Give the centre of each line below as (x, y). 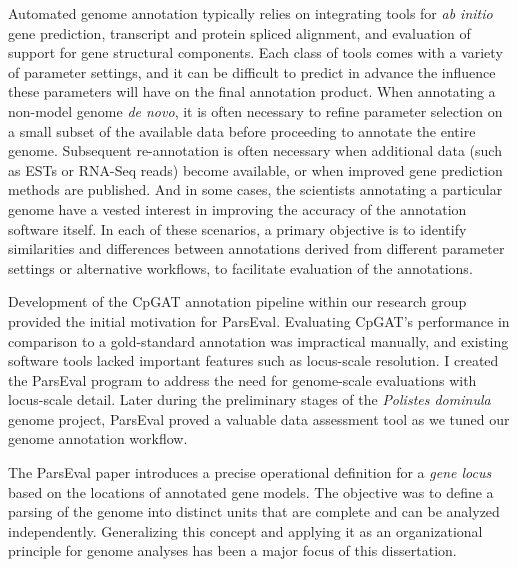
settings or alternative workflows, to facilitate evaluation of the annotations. (240, 267)
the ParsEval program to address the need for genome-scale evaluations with (242, 379)
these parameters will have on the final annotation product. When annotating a (252, 91)
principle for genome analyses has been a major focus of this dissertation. (232, 550)
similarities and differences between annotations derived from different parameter (256, 248)
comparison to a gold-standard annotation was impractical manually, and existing (258, 340)
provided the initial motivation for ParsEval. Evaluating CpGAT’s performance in (259, 320)
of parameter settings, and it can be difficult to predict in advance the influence (252, 71)
